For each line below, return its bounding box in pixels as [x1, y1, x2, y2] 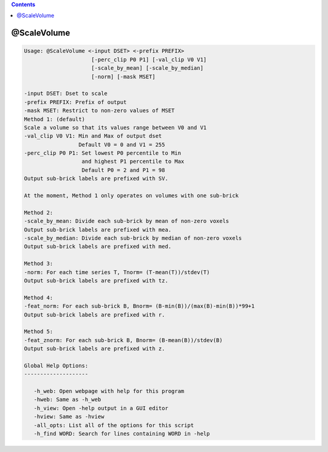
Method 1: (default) [24, 115, 85, 123]
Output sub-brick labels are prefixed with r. [24, 311, 165, 318]
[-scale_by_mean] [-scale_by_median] [91, 64, 203, 72]
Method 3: [24, 260, 53, 267]
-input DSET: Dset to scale [24, 90, 108, 97]
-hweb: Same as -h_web [33, 396, 101, 403]
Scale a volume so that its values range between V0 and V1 [24, 124, 207, 131]
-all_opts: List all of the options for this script [33, 422, 194, 428]
